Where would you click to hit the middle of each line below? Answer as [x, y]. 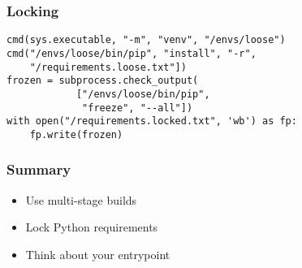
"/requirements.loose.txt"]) [108, 67]
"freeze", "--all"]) [138, 108]
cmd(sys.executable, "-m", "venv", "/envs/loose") [146, 40]
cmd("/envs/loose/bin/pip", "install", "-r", [132, 53]
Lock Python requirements [92, 227]
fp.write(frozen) [76, 134]
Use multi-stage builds [81, 199]
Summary [39, 169]
